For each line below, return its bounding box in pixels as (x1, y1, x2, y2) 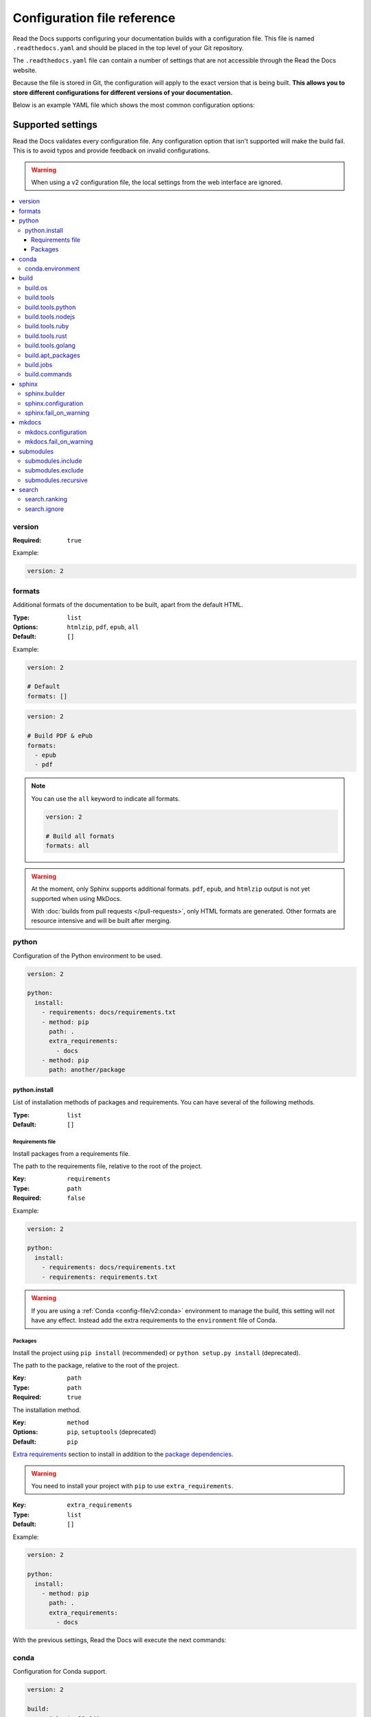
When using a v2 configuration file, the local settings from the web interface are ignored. (31, 178, 283, 186)
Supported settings (12, 119, 98, 130)
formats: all (45, 841, 89, 850)
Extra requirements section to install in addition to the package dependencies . (12, 1450, 234, 1459)
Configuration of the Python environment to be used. (12, 951, 163, 959)
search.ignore (25, 505, 65, 513)
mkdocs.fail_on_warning (25, 437, 93, 446)
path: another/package (49, 1066, 126, 1074)
